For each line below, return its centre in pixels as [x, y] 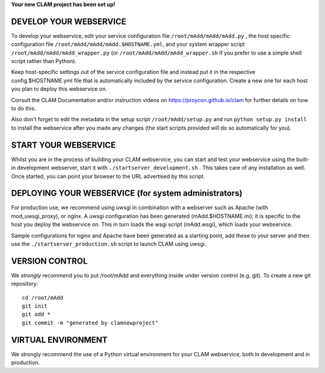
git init [35, 306]
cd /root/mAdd [42, 298]
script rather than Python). [44, 61]
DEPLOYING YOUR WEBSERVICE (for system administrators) [127, 193]
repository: [25, 284]
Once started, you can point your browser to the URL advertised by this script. [108, 176]
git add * [36, 314]
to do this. [23, 109]
